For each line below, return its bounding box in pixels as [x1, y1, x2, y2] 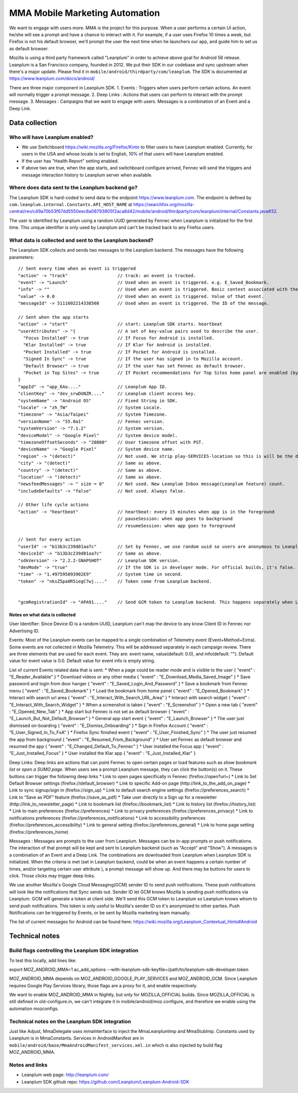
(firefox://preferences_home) [9, 829, 69, 835]
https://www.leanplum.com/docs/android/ [9, 75, 95, 81]
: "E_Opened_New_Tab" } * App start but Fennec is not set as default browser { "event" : [9, 709, 190, 715]
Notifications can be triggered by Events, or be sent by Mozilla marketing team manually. [9, 909, 191, 916]
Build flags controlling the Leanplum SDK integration [9, 947, 139, 954]
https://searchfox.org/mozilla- [133, 202, 195, 208]
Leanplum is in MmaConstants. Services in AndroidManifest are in [9, 1035, 144, 1041]
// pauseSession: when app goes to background [117, 516, 233, 521]
